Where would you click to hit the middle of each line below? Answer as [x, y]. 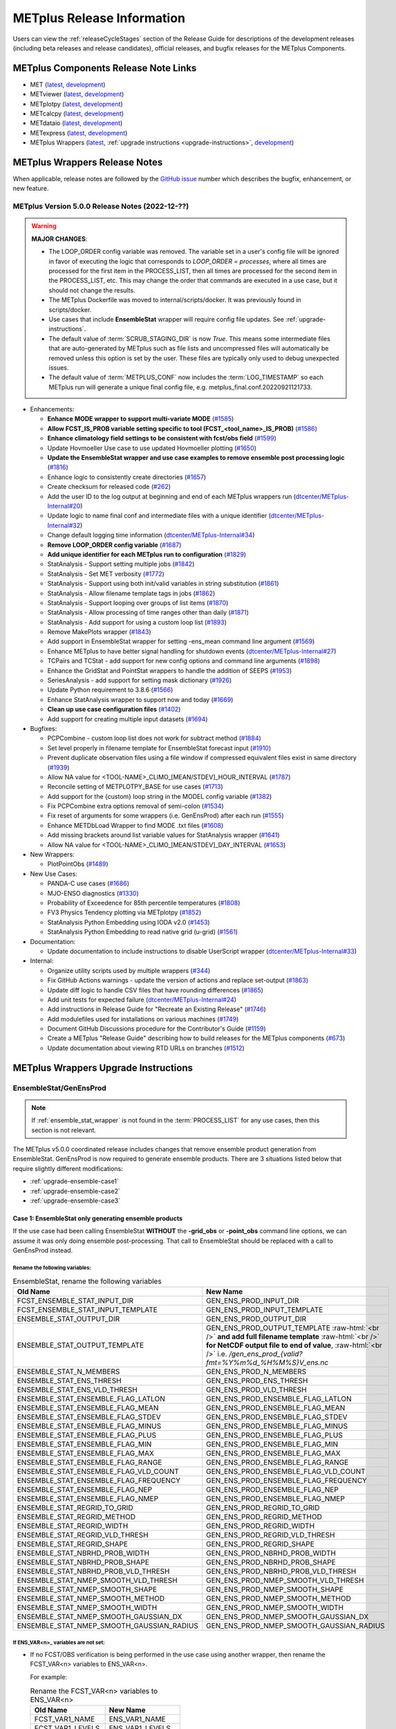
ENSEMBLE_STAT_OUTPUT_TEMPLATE [81, 1345]
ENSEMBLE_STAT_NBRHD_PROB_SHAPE [83, 1562]
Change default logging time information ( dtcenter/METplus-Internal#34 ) [151, 535]
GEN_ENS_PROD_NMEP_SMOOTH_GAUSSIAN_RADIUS [295, 1625]
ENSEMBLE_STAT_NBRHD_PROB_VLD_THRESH [93, 1571]
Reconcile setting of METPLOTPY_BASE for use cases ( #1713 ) [135, 787]
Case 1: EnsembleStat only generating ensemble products [98, 1218]
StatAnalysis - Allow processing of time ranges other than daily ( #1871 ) [148, 613]
